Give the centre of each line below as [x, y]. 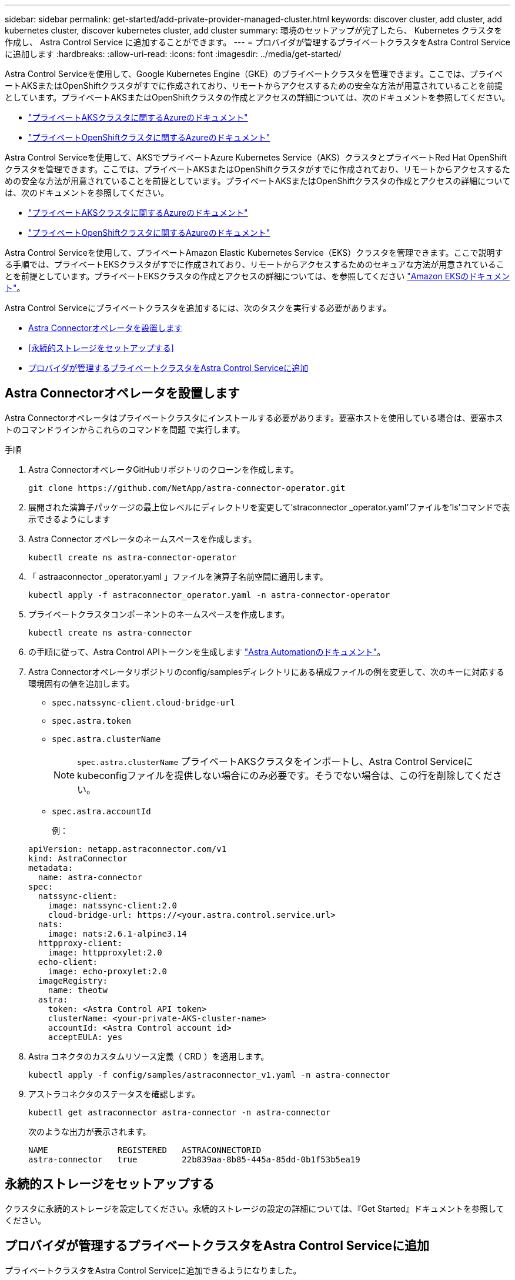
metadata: [51, 868]
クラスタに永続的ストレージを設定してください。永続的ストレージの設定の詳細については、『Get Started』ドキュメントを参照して [255, 1208]
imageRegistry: [73, 980]
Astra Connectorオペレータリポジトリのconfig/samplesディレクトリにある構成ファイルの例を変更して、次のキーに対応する [266, 671]
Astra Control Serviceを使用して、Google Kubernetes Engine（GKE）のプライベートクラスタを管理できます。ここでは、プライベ [254, 74]
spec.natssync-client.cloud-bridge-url [143, 702]
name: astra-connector [90, 877]
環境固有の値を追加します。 [81, 683]
